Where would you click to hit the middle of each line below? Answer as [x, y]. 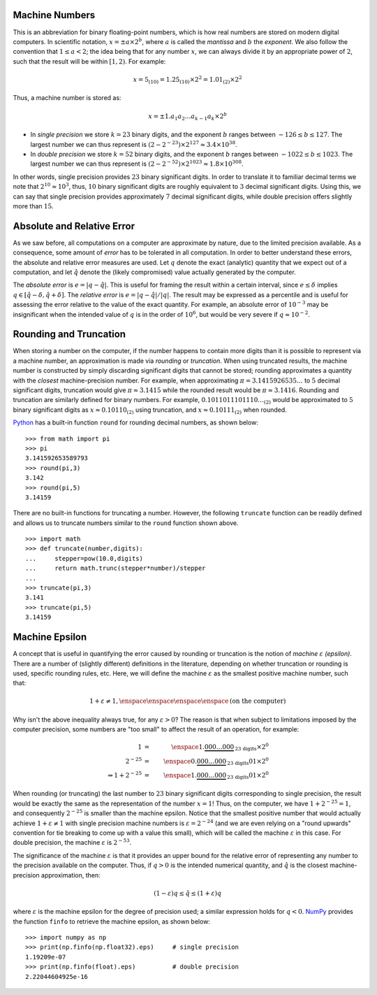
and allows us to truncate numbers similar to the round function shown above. [126, 523]
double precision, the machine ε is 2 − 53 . [72, 842]
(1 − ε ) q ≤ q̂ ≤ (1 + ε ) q [188, 893]
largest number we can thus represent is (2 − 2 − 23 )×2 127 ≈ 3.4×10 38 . [134, 144]
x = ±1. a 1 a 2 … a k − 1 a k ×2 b [187, 116]
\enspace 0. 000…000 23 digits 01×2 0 [216, 761]
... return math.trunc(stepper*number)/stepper [116, 568]
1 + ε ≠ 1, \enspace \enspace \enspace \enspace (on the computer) [188, 701]
